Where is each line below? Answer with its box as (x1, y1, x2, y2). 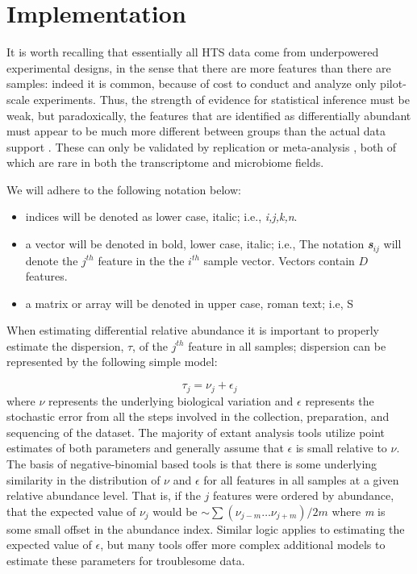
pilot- (380, 75, 407, 92)
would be (152, 502, 198, 519)
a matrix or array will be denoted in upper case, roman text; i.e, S (25, 294, 354, 311)
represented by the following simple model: (6, 353, 218, 370)
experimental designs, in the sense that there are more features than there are (6, 59, 391, 76)
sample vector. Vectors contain (203, 252, 355, 268)
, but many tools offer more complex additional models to (100, 536, 386, 553)
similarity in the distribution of (6, 471, 161, 488)
